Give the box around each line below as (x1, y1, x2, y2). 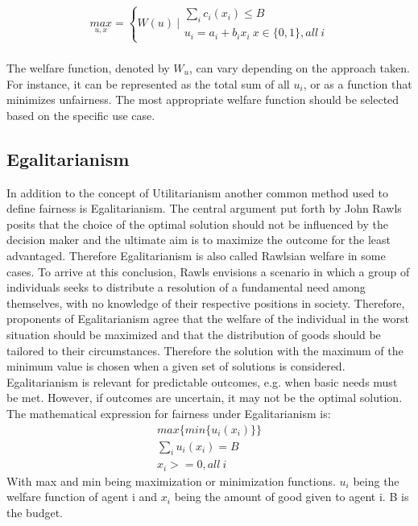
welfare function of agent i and (6, 488, 158, 505)
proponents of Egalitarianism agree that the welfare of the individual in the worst (6, 310, 409, 327)
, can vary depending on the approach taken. (188, 60, 410, 76)
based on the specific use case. (6, 106, 155, 123)
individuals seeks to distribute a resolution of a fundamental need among (6, 279, 366, 296)
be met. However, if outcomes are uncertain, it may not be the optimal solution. (6, 389, 403, 406)
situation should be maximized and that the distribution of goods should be (6, 325, 381, 342)
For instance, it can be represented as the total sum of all (6, 75, 290, 92)
